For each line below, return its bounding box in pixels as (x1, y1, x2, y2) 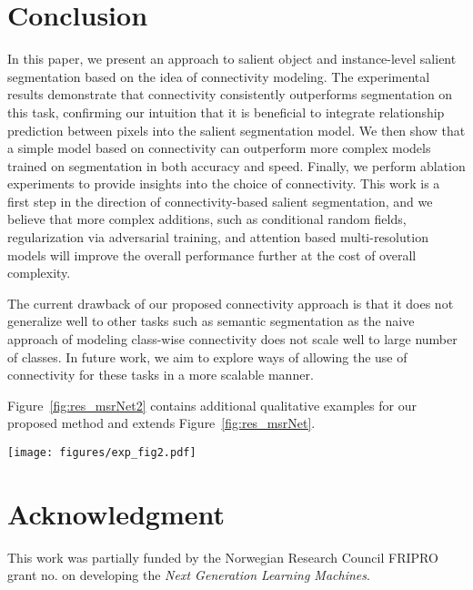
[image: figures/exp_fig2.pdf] (7, 446, 196, 459)
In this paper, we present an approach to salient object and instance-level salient (7, 49, 457, 68)
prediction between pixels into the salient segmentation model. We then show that (7, 120, 466, 139)
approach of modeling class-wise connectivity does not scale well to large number (7, 330, 458, 349)
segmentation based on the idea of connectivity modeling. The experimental (7, 66, 430, 86)
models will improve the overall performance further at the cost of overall (7, 245, 417, 264)
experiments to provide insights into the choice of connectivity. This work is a (7, 174, 440, 193)
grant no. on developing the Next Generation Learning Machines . (7, 565, 370, 585)
